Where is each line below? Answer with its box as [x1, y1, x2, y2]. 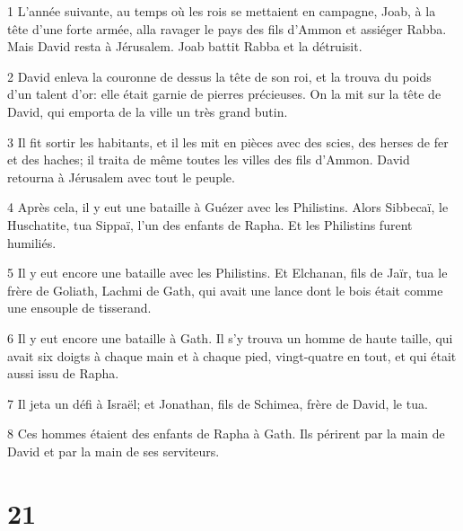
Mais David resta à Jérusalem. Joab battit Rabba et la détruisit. [7, 37, 363, 56]
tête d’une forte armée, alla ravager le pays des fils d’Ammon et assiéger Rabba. [7, 19, 447, 38]
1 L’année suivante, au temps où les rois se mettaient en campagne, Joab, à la [7, 2, 436, 20]
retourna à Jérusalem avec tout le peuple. [7, 167, 235, 186]
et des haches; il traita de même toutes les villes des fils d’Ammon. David [7, 150, 410, 169]
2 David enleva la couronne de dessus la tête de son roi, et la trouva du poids [7, 66, 432, 85]
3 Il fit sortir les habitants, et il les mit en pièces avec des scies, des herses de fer [7, 132, 449, 151]
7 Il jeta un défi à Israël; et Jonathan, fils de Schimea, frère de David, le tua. [7, 394, 428, 412]
